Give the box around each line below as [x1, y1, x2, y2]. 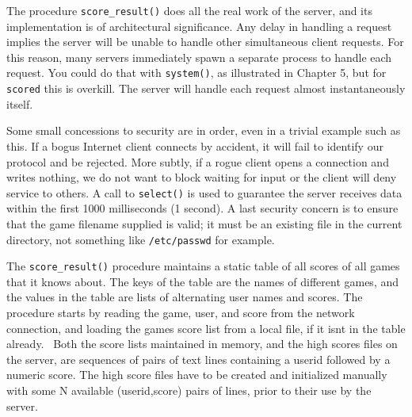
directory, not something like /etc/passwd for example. [6, 231, 275, 247]
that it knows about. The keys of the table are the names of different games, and [6, 273, 399, 289]
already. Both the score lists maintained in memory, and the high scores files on [6, 335, 398, 352]
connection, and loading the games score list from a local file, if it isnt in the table [6, 319, 406, 336]
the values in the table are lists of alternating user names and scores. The [6, 289, 363, 305]
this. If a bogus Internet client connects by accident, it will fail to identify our [6, 137, 383, 154]
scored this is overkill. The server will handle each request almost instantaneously [6, 80, 406, 97]
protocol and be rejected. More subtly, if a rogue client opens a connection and [6, 153, 389, 170]
